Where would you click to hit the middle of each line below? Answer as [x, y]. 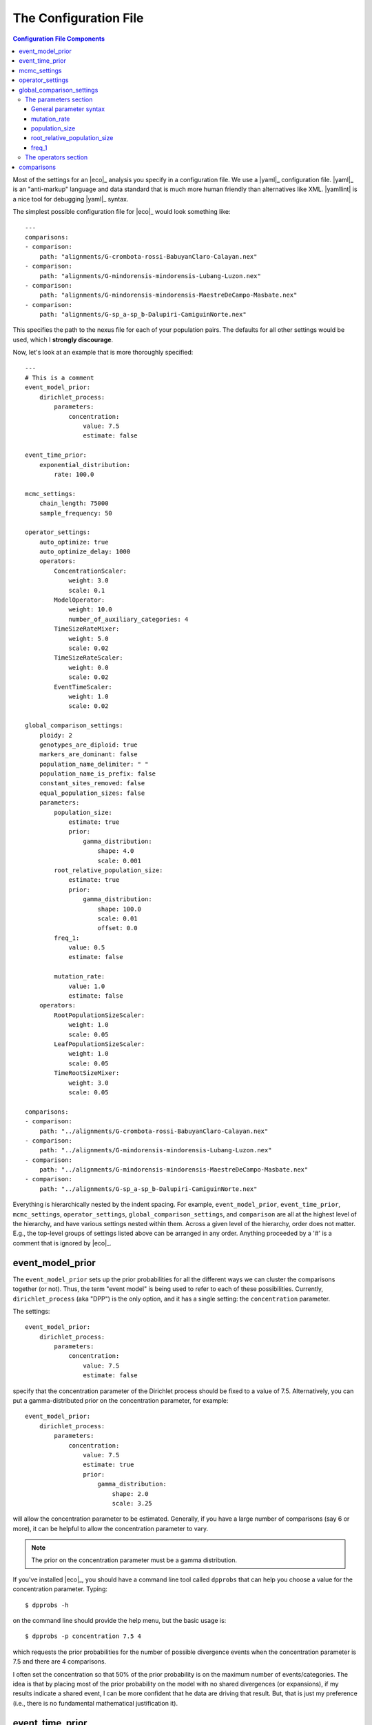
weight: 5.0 [89, 639]
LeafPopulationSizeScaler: [100, 1044]
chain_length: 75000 [74, 503]
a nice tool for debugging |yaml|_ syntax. [71, 199]
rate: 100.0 [74, 474]
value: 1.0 [87, 986]
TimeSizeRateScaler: [89, 658]
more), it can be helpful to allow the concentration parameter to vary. [111, 1528]
